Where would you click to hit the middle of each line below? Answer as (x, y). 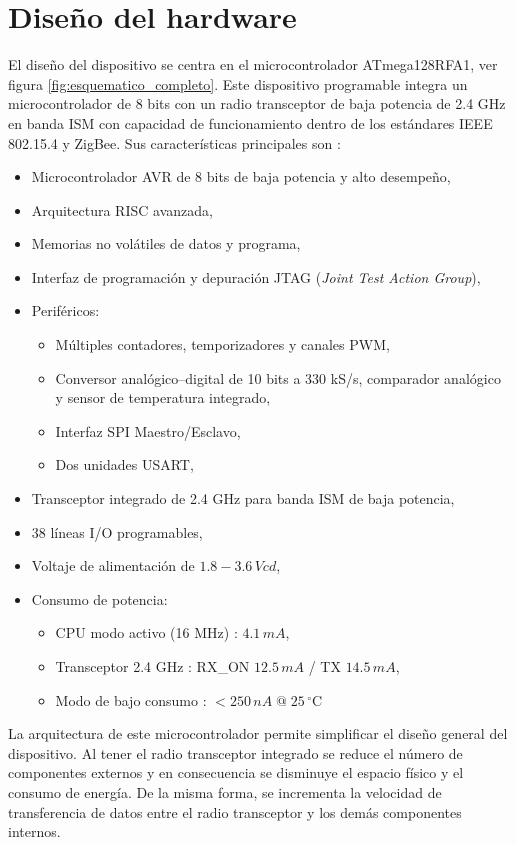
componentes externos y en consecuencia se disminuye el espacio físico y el (236, 772)
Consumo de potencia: (99, 598)
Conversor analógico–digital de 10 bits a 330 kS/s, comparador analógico (278, 377)
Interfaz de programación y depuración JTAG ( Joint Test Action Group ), (256, 276)
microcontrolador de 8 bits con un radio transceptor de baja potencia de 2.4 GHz (257, 103)
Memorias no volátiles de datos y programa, (166, 243)
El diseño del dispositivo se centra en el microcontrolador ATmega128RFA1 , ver (253, 64)
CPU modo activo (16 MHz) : (146, 632)
